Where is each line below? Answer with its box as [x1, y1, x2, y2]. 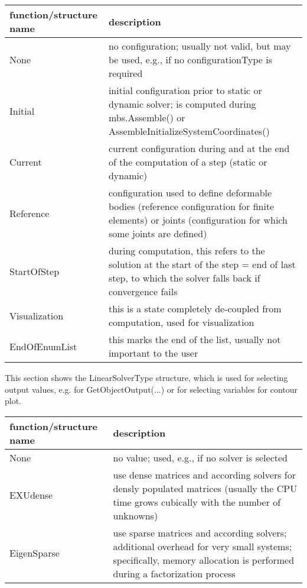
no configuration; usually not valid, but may [108, 39, 291, 53]
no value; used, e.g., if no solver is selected [113, 450, 288, 464]
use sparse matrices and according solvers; [113, 525, 287, 539]
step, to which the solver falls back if [108, 271, 260, 285]
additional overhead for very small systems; [113, 539, 292, 553]
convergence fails [108, 285, 178, 298]
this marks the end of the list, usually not [108, 332, 281, 346]
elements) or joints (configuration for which [108, 213, 288, 227]
